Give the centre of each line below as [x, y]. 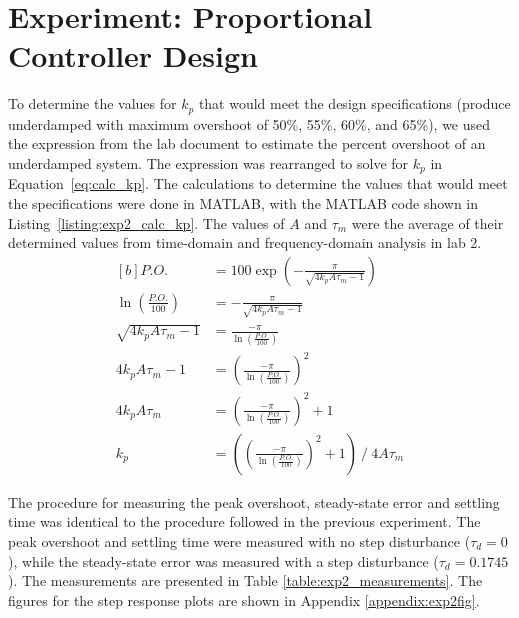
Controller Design [133, 55]
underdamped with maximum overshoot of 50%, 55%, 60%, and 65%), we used [249, 123]
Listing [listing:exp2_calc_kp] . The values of [146, 222]
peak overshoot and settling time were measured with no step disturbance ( [239, 540]
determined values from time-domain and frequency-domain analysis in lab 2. [245, 242]
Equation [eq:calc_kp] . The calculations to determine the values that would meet [258, 183]
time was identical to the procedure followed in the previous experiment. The [244, 521]
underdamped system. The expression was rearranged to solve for [208, 162]
